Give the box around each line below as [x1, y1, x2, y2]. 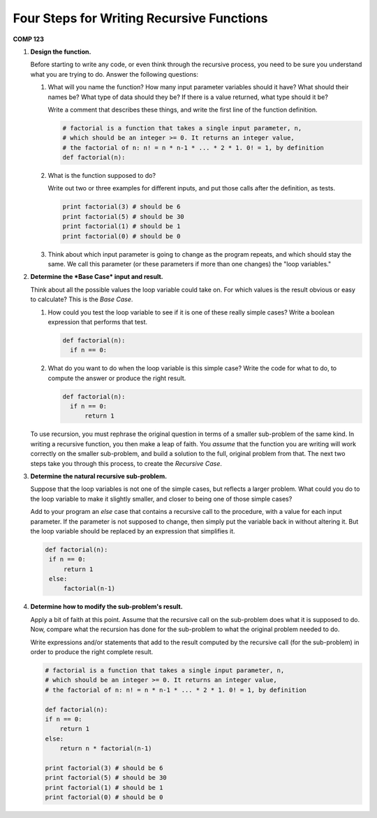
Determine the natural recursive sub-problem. [30, 471, 168, 480]
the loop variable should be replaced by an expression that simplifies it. [30, 527, 235, 535]
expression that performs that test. [47, 317, 148, 326]
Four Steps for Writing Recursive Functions [13, 10, 268, 26]
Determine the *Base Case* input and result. [30, 273, 163, 281]
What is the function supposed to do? [47, 172, 156, 180]
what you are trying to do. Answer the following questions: [30, 70, 199, 78]
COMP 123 [13, 35, 45, 43]
